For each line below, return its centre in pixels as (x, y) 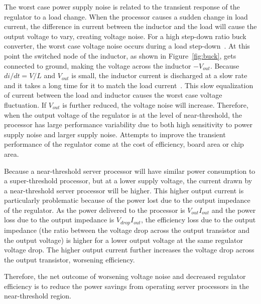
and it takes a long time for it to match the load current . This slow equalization (129, 85)
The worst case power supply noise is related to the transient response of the (122, 7)
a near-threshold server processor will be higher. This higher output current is (124, 190)
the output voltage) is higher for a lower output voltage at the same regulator (123, 240)
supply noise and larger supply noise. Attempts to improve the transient (115, 134)
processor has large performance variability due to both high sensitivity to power (128, 124)
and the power (234, 210)
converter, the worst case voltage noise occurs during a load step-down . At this (127, 46)
